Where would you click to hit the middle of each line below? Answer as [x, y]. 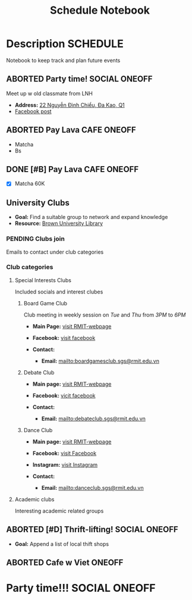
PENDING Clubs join [36, 239]
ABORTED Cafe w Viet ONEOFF [65, 563]
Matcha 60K [30, 184]
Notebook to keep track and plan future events [63, 60]
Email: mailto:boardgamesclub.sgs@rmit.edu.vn [100, 361]
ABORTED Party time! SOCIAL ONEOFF [79, 79]
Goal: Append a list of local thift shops [62, 544]
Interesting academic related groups [59, 511]
